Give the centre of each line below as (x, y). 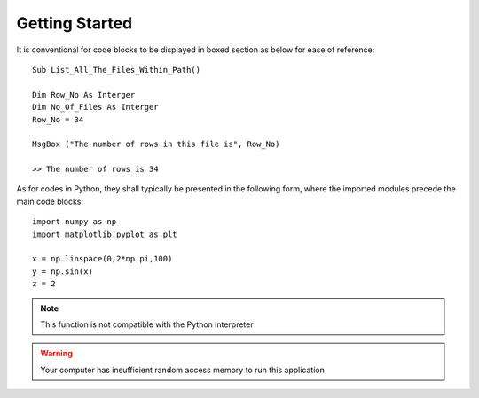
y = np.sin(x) (63, 271)
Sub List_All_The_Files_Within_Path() (117, 70)
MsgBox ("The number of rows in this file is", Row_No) (156, 144)
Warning (56, 354)
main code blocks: (50, 201)
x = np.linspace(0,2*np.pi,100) (102, 259)
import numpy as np (75, 222)
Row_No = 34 (58, 119)
